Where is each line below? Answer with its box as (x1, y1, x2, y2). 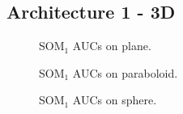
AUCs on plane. (72, 37, 151, 54)
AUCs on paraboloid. (72, 64, 178, 81)
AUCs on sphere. (72, 91, 157, 108)
